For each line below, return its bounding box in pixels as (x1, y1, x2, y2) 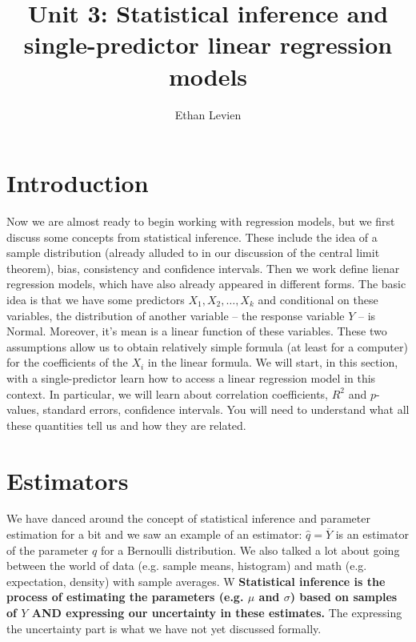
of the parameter (6, 541, 89, 558)
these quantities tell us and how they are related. (6, 416, 246, 433)
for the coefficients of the (6, 354, 128, 371)
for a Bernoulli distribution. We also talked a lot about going (100, 541, 400, 558)
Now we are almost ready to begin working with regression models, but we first (6, 213, 395, 230)
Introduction (6, 167, 149, 199)
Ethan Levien (174, 106, 242, 122)
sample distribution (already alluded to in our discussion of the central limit (6, 244, 380, 261)
